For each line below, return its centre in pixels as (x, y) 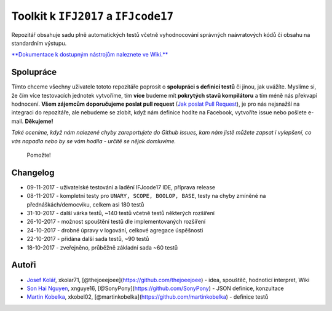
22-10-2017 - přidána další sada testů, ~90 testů (88, 239)
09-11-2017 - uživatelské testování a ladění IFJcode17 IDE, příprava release (121, 187)
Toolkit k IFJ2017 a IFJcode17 (93, 16)
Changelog (33, 172)
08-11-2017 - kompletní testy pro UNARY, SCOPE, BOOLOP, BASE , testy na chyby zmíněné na (146, 196)
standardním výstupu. (39, 43)
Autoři (24, 265)
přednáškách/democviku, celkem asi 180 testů (85, 204)
